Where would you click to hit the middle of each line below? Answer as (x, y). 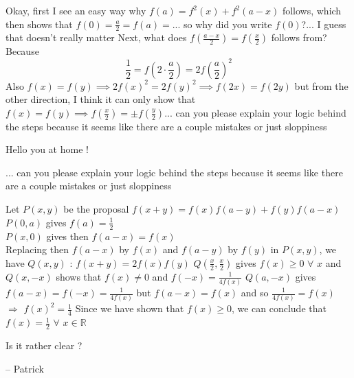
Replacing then (37, 249)
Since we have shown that (130, 308)
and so (255, 292)
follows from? (299, 37)
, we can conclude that (279, 308)
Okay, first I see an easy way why (76, 10)
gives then (67, 236)
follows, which (312, 10)
